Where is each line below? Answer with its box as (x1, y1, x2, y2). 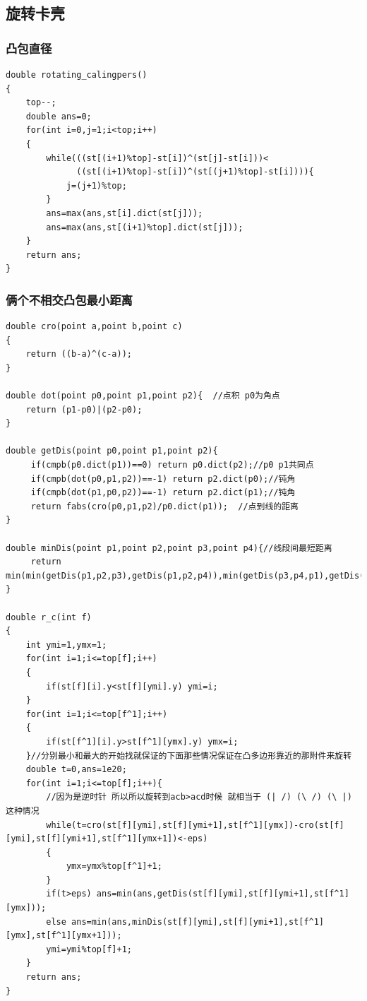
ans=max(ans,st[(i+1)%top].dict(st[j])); (46, 222, 243, 232)
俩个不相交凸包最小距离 (6, 290, 133, 308)
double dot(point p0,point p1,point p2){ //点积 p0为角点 (6, 391, 280, 401)
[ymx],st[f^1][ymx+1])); (6, 930, 122, 941)
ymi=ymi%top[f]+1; (46, 944, 132, 954)
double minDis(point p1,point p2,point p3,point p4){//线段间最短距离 (6, 543, 332, 553)
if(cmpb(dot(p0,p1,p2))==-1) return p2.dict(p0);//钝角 (30, 473, 296, 484)
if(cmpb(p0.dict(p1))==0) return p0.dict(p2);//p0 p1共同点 (30, 460, 314, 470)
